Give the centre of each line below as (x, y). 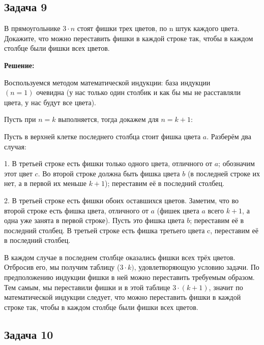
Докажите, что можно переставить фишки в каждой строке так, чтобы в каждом (129, 38)
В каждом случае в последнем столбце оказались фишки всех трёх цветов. (120, 257)
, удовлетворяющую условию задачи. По (197, 267)
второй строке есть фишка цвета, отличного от (76, 210)
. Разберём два (229, 136)
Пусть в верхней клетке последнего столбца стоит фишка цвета (102, 136)
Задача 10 (29, 334)
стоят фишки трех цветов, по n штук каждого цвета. (158, 28)
